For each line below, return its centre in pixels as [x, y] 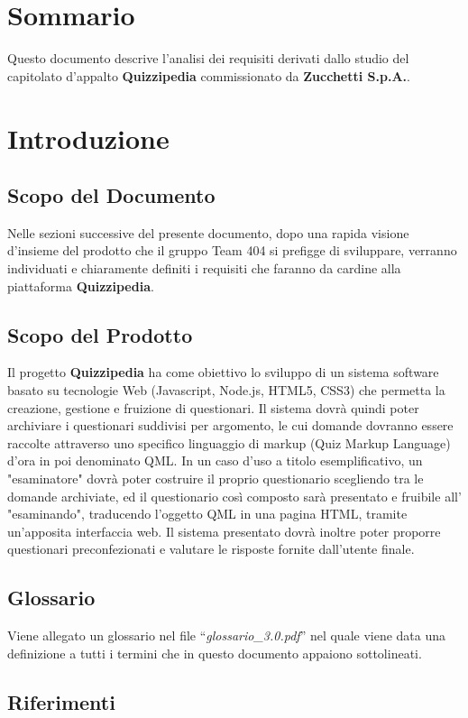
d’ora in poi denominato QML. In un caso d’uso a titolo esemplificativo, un [215, 460]
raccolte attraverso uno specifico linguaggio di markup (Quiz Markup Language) [229, 442]
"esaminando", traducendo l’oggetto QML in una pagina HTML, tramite [207, 514]
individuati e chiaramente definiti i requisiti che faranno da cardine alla [204, 268]
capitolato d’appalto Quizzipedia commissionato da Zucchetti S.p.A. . [209, 75]
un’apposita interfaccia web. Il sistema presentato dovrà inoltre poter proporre [224, 531]
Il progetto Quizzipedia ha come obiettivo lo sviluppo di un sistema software [223, 372]
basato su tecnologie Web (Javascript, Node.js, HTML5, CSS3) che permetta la [226, 390]
